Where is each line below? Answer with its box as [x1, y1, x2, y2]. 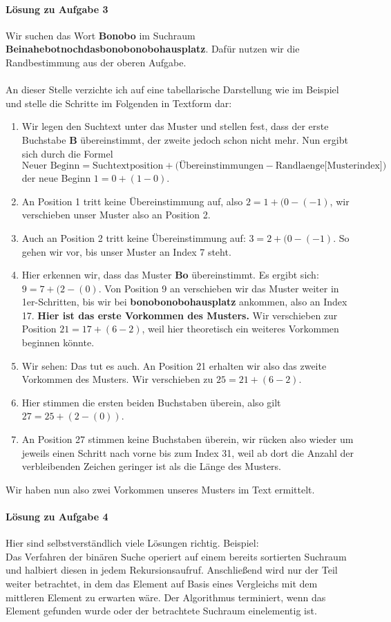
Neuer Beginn [21, 161, 80, 171]
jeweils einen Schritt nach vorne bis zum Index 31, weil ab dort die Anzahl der [21, 445, 354, 460]
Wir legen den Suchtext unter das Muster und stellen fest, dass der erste [21, 119, 329, 133]
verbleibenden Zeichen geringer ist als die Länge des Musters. [21, 459, 282, 473]
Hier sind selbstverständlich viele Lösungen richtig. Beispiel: [6, 536, 259, 550]
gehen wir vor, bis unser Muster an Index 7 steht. [21, 244, 231, 258]
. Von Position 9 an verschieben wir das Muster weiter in [98, 281, 339, 295]
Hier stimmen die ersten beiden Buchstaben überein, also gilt [21, 395, 281, 409]
